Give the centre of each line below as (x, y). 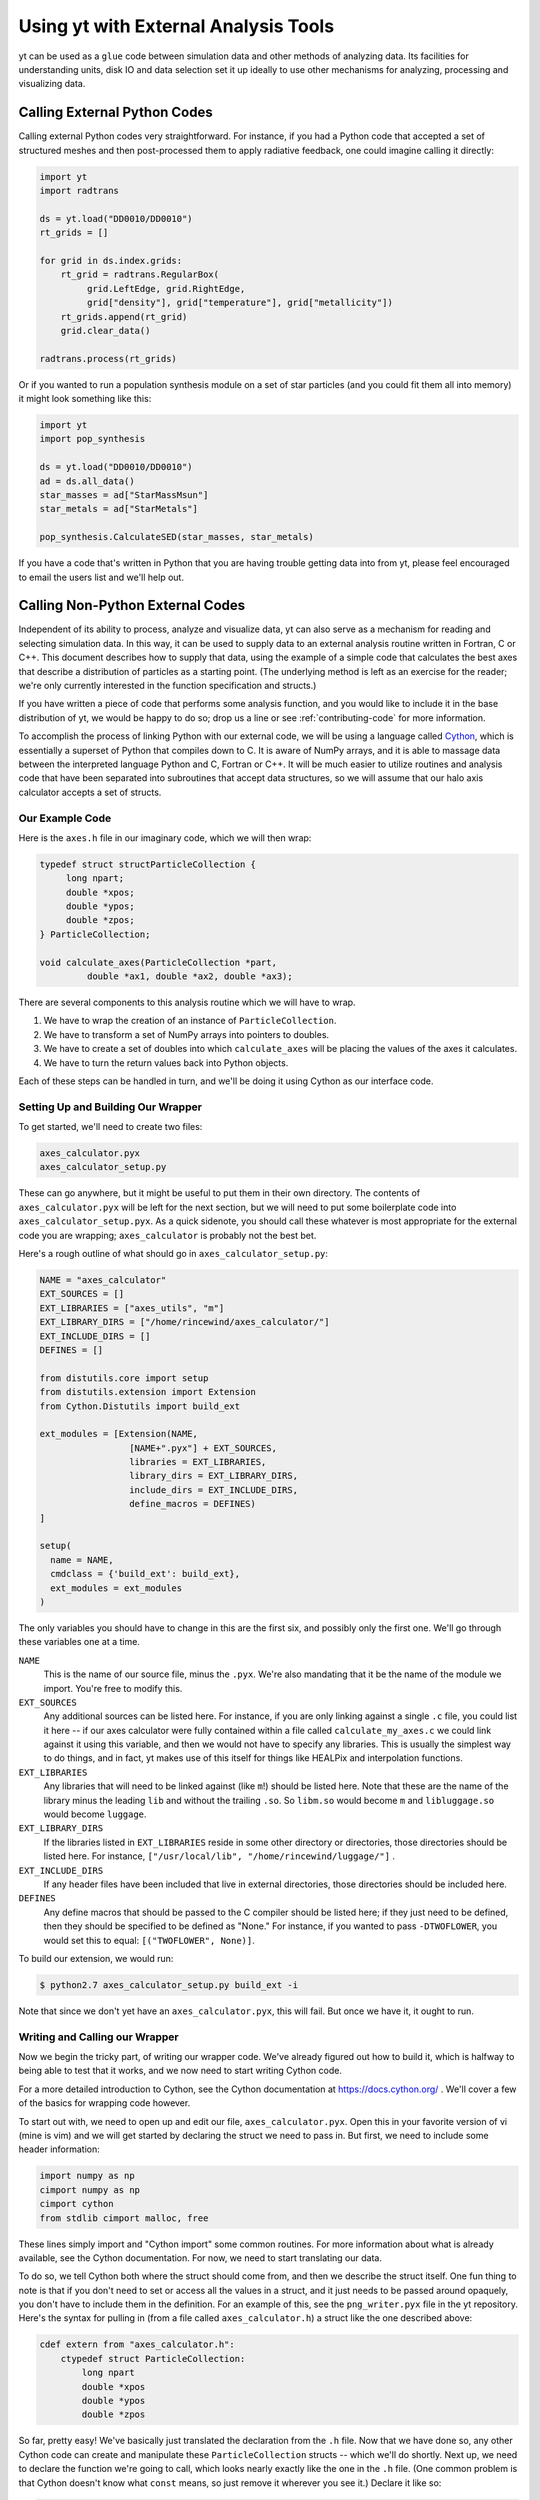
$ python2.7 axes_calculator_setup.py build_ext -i (169, 1984)
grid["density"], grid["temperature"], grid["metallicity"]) (240, 303)
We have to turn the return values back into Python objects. (166, 1062)
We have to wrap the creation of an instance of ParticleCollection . (190, 1021)
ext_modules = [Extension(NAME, (119, 1434)
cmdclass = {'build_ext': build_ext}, (145, 1574)
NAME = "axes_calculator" (103, 1279)
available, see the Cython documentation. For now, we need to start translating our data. (200, 2257)
